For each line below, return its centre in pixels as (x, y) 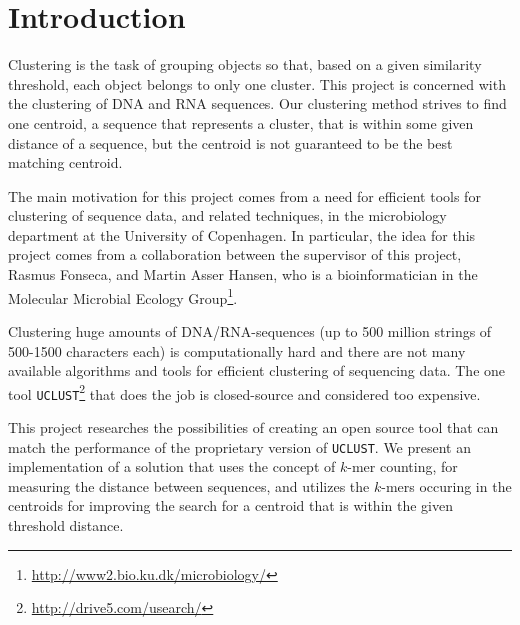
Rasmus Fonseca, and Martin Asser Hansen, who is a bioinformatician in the (243, 274)
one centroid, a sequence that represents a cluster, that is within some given (241, 122)
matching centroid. (65, 162)
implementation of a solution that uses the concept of (172, 466)
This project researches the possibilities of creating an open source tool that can (253, 427)
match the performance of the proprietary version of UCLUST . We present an (239, 446)
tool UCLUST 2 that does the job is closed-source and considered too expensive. (244, 392)
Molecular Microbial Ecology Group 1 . (123, 296)
